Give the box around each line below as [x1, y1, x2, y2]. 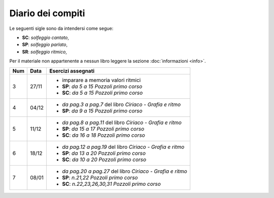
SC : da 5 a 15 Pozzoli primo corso [61, 89, 143, 96]
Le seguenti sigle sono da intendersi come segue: [9, 25, 114, 31]
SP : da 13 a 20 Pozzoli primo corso [61, 149, 146, 156]
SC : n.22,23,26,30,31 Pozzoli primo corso [61, 180, 161, 187]
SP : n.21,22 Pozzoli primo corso [61, 174, 138, 181]
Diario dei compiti [9, 8, 85, 19]
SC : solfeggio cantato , [22, 34, 70, 41]
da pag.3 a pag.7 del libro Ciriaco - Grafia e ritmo [61, 101, 181, 108]
